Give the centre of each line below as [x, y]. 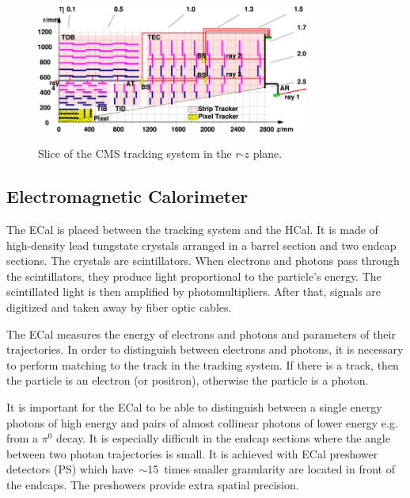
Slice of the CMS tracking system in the [135, 153]
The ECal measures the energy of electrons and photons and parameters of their [201, 333]
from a [23, 438]
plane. [268, 153]
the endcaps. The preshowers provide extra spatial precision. [153, 484]
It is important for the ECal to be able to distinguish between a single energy [194, 406]
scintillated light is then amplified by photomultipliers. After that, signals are [194, 291]
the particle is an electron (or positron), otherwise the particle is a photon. [188, 380]
